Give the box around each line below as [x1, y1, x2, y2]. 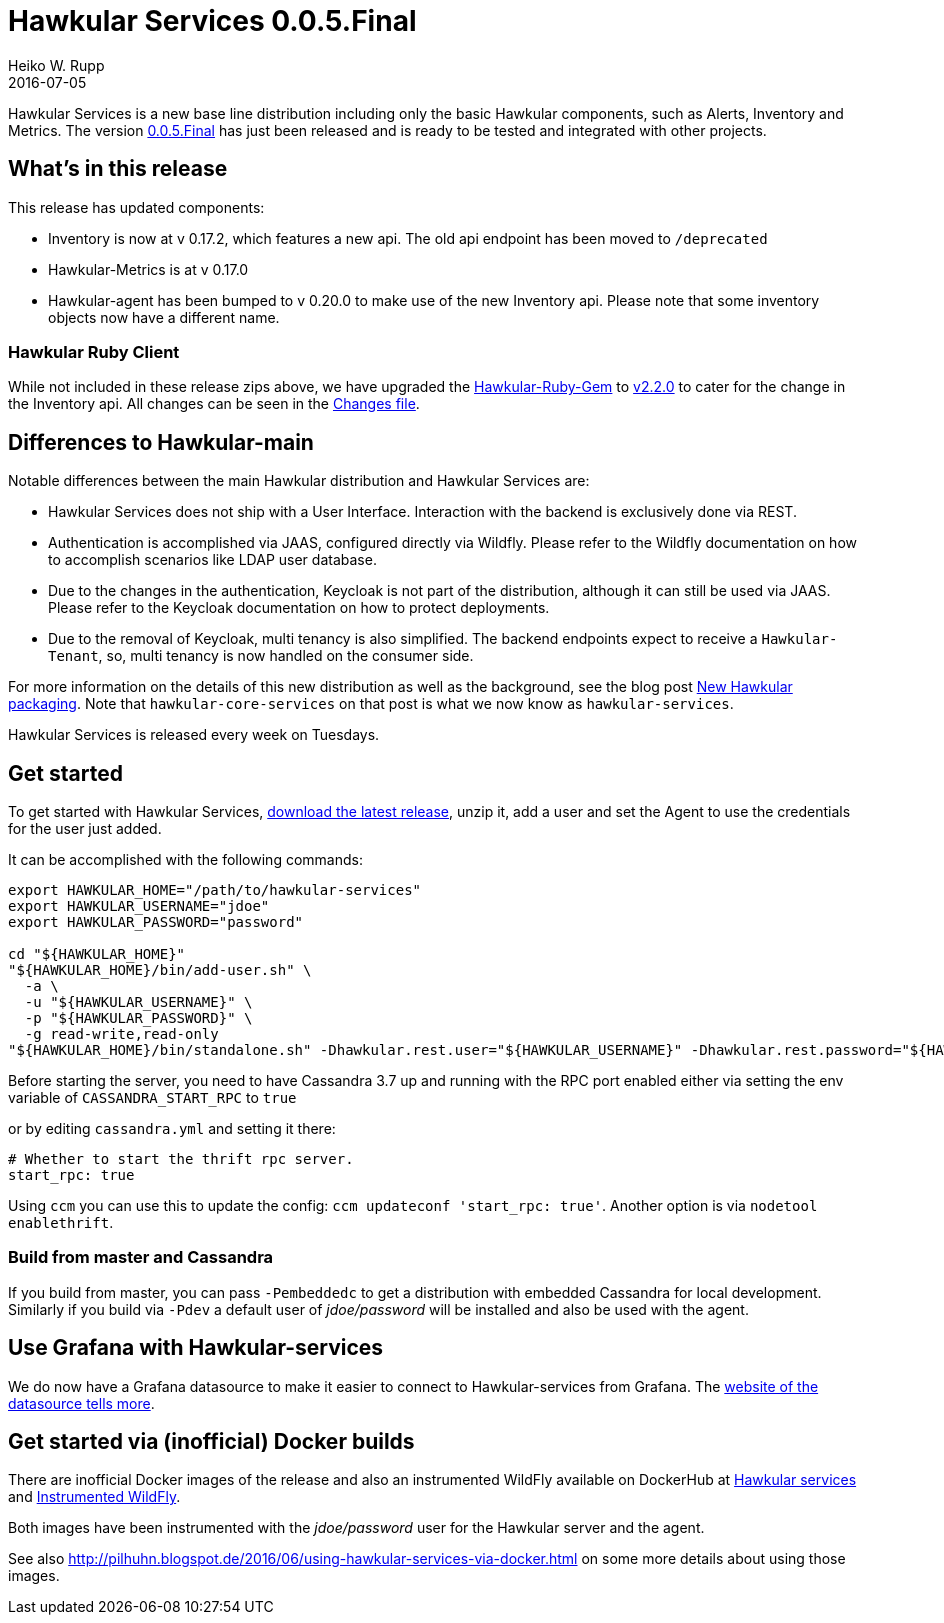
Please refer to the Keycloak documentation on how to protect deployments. [48, 599, 550, 617]
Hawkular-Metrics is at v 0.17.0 [48, 260, 249, 278]
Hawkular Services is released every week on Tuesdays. [8, 726, 380, 744]
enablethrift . [8, 1214, 114, 1232]
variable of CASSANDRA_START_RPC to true [8, 1089, 297, 1107]
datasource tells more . [8, 1394, 155, 1412]
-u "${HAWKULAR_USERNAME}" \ [24, 994, 253, 1011]
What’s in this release [8, 156, 228, 182]
